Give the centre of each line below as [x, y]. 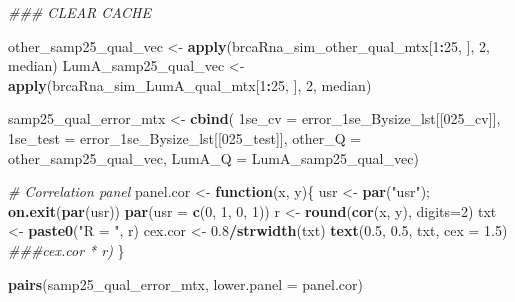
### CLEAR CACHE [79, 12]
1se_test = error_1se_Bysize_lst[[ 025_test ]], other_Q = [185, 137]
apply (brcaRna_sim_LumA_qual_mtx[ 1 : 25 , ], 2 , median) [190, 84]
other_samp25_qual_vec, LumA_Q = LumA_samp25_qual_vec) [213, 157]
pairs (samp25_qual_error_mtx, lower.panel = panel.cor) [185, 283]
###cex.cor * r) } [66, 249]
